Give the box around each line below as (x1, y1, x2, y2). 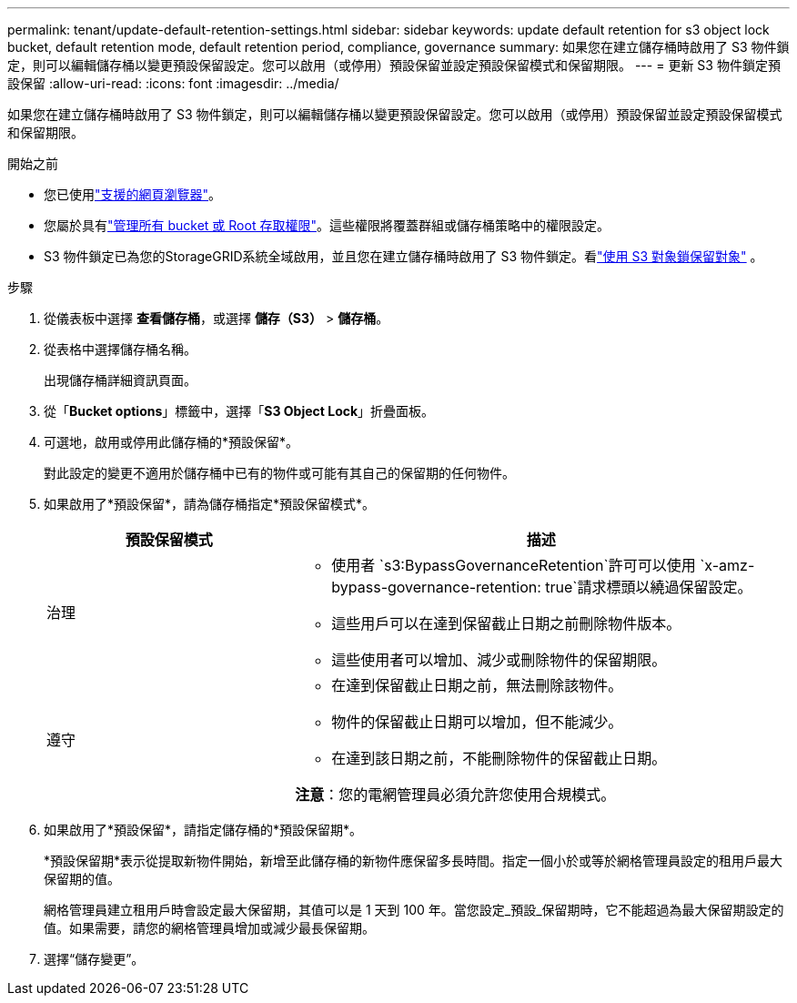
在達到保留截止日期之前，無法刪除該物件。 (331, 676, 623, 694)
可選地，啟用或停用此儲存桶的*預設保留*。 (44, 434, 299, 450)
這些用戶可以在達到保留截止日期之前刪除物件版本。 (331, 614, 681, 633)
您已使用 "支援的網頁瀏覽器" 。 (44, 187, 222, 202)
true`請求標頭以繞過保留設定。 (545, 578, 752, 596)
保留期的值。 (44, 871, 120, 886)
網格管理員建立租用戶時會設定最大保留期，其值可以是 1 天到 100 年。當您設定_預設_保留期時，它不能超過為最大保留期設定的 (44, 902, 784, 917)
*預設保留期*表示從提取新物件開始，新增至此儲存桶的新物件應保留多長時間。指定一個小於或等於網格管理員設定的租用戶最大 (44, 853, 783, 868)
